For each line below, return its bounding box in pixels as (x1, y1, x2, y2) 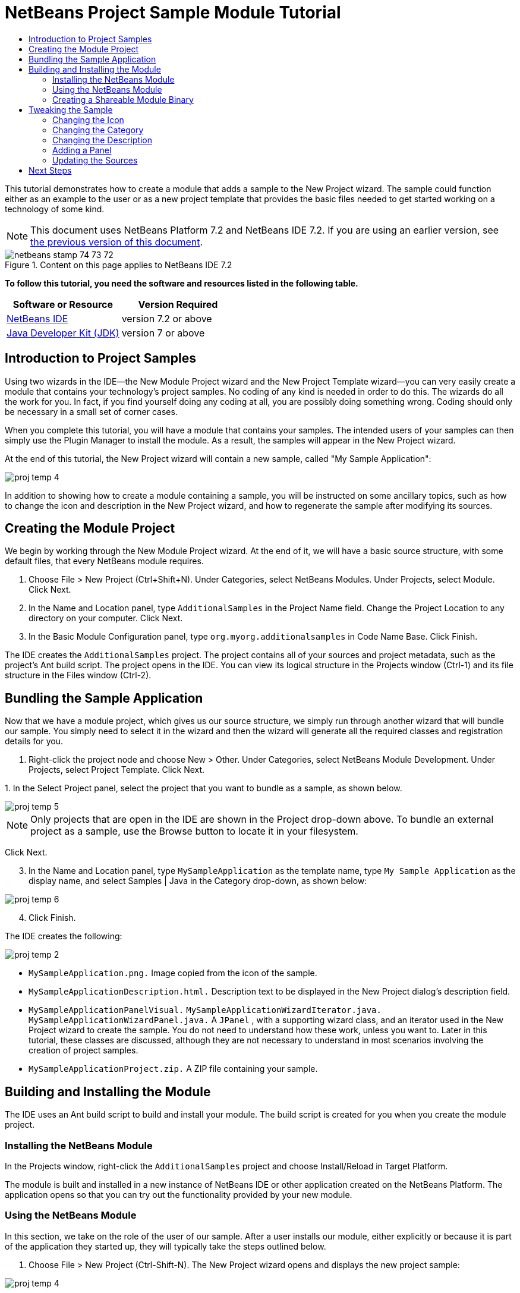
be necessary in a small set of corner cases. (5, 406, 178, 417)
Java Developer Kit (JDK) (7, 326, 119, 339)
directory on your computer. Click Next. (29, 613, 183, 624)
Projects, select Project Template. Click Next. (29, 765, 205, 775)
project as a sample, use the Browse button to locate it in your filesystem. (30, 825, 358, 838)
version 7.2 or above (121, 312, 212, 325)
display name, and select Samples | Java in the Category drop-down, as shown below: (29, 876, 367, 886)
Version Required (138, 298, 218, 310)
